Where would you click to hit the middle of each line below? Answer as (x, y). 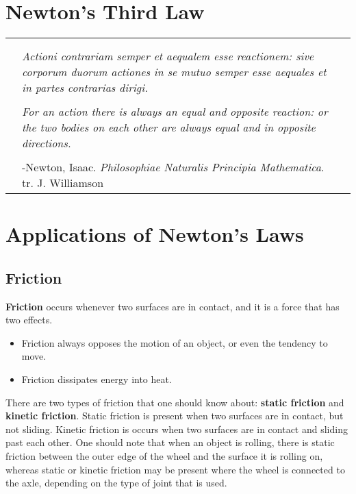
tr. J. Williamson (63, 183)
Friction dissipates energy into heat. (97, 379)
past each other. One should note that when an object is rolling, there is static (170, 442)
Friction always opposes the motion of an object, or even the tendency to (175, 342)
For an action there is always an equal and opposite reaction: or (175, 112)
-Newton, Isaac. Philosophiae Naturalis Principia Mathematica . (173, 167)
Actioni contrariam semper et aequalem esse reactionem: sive (168, 56)
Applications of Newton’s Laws (155, 234)
